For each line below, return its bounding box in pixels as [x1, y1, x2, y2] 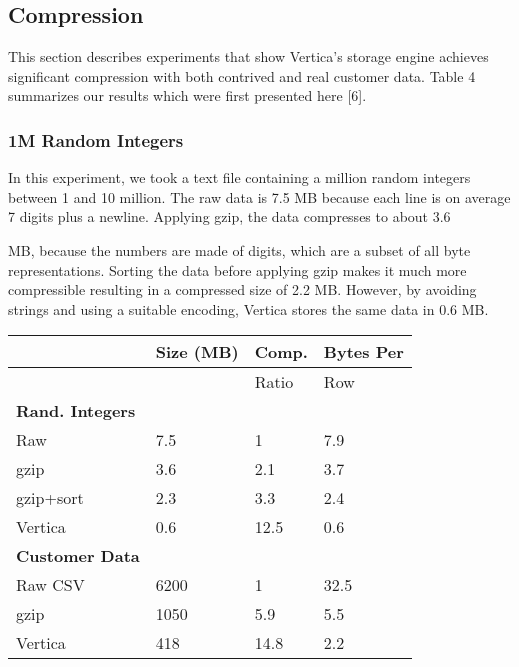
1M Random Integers [8, 127, 184, 152]
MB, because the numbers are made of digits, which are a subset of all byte [8, 239, 471, 260]
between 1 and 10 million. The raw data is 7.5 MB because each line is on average [8, 186, 511, 207]
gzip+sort [16, 486, 84, 510]
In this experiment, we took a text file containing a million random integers [8, 167, 471, 188]
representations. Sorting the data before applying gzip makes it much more [8, 259, 467, 280]
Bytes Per [323, 340, 404, 364]
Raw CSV [16, 573, 85, 597]
